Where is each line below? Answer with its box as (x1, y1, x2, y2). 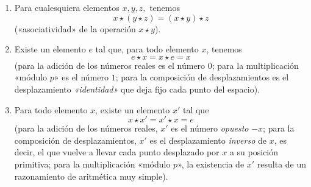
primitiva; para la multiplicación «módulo (14, 157, 171, 170)
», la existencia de (177, 157, 245, 170)
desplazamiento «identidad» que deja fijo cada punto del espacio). (14, 82, 260, 95)
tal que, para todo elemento (95, 43, 199, 55)
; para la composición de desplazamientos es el (115, 71, 289, 83)
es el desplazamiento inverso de (149, 133, 266, 146)
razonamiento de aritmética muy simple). (14, 169, 168, 182)
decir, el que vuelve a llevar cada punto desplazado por (14, 146, 220, 158)
